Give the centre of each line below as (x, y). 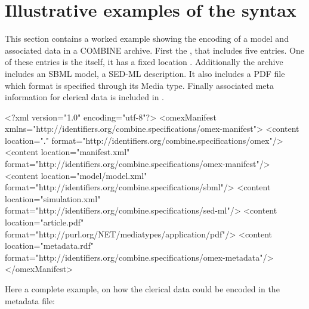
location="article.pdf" (44, 222)
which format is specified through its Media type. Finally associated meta (139, 85)
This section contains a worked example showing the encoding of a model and (147, 38)
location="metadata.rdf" (49, 245)
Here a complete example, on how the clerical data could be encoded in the (142, 289)
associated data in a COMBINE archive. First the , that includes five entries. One (154, 50)
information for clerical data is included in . (85, 97)
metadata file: (30, 300)
